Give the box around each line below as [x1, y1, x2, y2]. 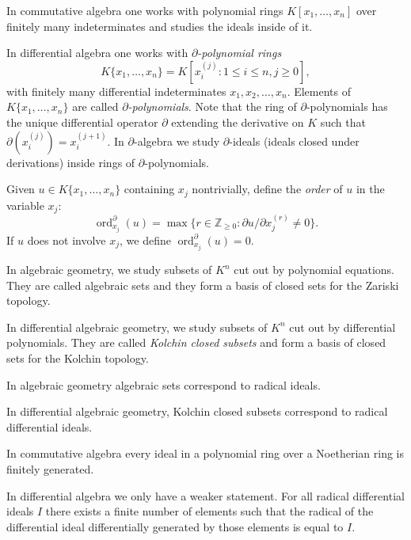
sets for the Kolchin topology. [6, 350, 149, 367]
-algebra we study [133, 132, 220, 149]
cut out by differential [289, 318, 396, 335]
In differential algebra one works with [6, 44, 188, 61]
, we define [120, 231, 171, 248]
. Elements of [287, 82, 352, 99]
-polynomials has [306, 98, 388, 115]
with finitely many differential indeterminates [6, 82, 226, 99]
